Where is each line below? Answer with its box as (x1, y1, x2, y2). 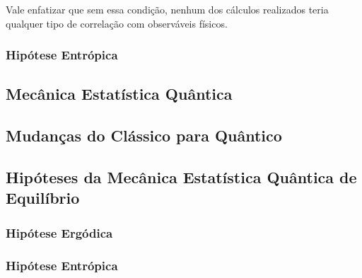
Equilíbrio (6, 187, 80, 209)
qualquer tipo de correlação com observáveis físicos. (6, 16, 228, 30)
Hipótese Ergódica (6, 224, 113, 241)
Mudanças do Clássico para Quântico (6, 124, 282, 146)
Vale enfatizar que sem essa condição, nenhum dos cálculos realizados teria (6, 2, 329, 16)
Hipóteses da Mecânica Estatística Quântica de (6, 166, 357, 187)
